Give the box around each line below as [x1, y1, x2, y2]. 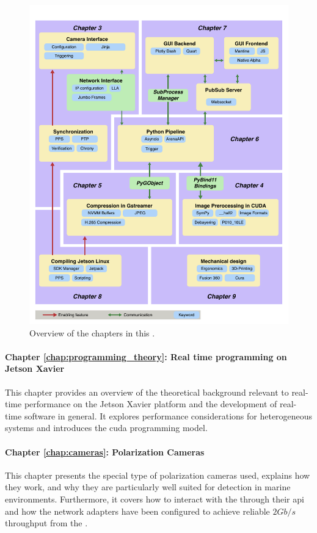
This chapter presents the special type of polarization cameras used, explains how [5, 468, 310, 481]
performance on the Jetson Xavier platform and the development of [24, 397, 277, 410]
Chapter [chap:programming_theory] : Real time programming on [5, 350, 287, 363]
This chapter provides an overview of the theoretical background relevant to [5, 385, 289, 398]
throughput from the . [5, 517, 88, 529]
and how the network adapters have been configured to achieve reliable [5, 504, 270, 517]
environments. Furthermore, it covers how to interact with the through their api [5, 493, 304, 506]
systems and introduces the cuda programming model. [5, 421, 208, 434]
